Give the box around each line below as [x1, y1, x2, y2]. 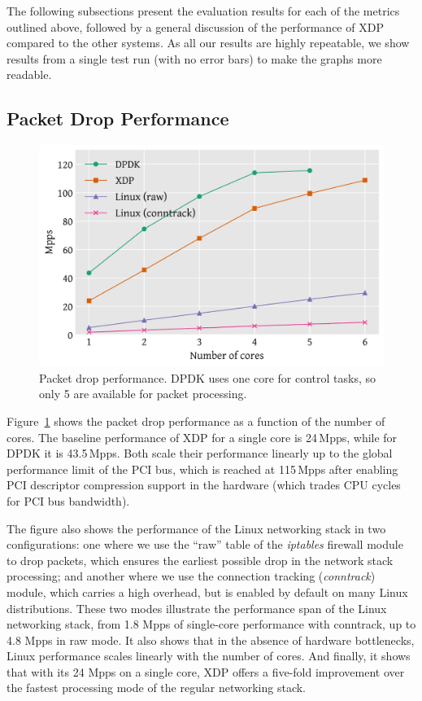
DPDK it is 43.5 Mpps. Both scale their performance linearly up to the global [7, 445, 393, 462]
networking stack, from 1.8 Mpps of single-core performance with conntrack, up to [7, 616, 416, 633]
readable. [7, 66, 52, 83]
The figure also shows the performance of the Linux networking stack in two [7, 519, 386, 537]
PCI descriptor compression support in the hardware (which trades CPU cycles [7, 476, 401, 493]
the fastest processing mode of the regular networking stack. [7, 679, 307, 696]
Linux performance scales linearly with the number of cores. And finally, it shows [7, 647, 411, 664]
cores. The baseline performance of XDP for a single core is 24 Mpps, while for [7, 428, 398, 445]
